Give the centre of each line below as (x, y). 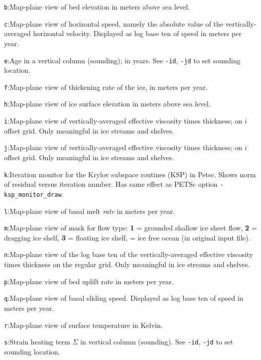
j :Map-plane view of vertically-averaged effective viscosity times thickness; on (123, 147)
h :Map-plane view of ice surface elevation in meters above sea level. (107, 104)
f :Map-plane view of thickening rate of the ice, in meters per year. (106, 87)
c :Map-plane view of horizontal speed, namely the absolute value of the (114, 23)
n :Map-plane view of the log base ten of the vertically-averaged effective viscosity (128, 254)
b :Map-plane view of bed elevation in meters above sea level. (97, 7)
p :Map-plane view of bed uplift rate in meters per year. (89, 281)
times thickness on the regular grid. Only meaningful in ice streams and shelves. (127, 264)
